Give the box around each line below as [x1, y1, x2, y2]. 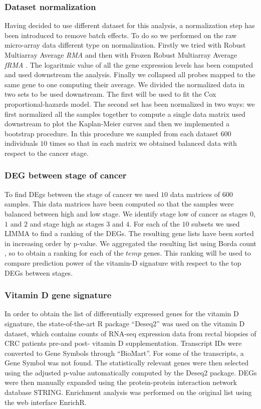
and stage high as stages [30, 218, 104, 229]
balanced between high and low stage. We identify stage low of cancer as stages [5, 208, 248, 219]
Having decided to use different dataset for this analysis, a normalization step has [5, 20, 255, 31]
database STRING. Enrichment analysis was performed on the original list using [5, 387, 252, 397]
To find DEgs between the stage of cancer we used [5, 188, 159, 199]
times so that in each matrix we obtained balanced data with [49, 138, 237, 148]
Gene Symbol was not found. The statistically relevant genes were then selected [5, 357, 249, 368]
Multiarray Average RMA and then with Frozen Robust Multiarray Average [5, 50, 237, 60]
